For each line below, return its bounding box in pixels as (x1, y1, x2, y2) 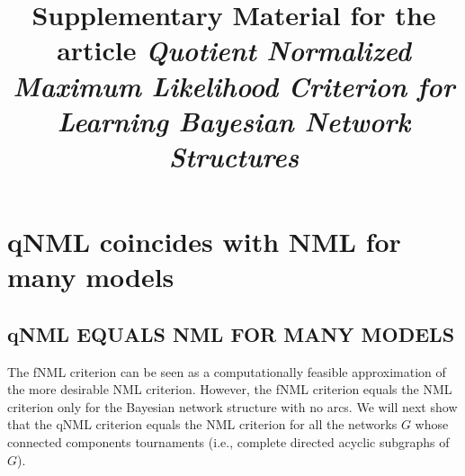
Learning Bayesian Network (57, 102, 411, 139)
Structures (168, 137, 300, 175)
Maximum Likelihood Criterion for (13, 67, 455, 104)
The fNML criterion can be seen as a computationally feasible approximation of (7, 362, 446, 381)
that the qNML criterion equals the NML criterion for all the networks (7, 415, 398, 434)
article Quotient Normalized (57, 31, 411, 69)
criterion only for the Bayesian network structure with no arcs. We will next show (7, 397, 458, 416)
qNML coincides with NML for (7, 223, 401, 260)
